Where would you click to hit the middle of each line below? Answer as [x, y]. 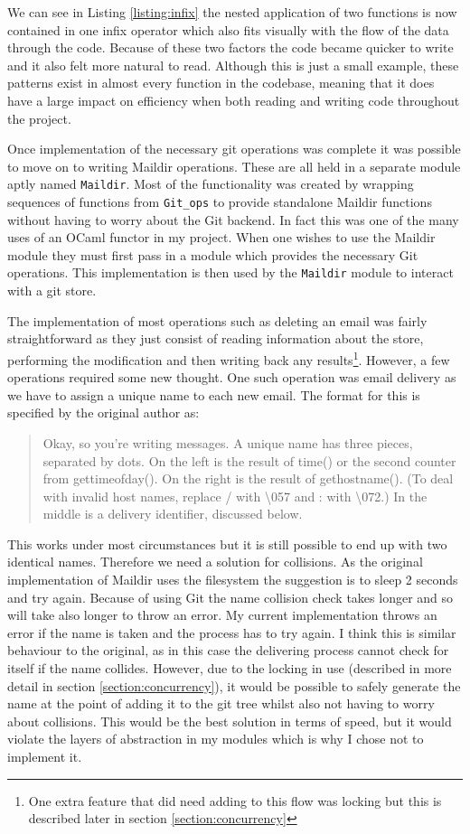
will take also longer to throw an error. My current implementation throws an [222, 615]
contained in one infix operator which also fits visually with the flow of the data [228, 29]
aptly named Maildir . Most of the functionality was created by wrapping [211, 184]
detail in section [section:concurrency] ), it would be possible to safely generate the [234, 685]
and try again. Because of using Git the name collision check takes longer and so [230, 597]
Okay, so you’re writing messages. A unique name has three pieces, [228, 442]
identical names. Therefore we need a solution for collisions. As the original [215, 562]
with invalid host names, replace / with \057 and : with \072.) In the [235, 496]
